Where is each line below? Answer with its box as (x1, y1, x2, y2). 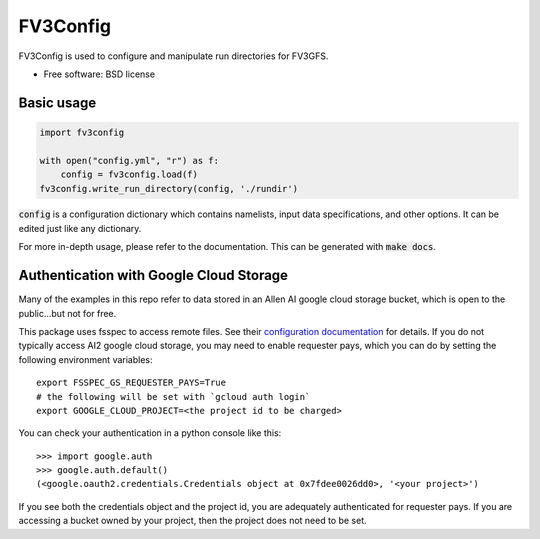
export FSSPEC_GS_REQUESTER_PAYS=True (36, 377, 227, 389)
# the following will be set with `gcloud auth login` (36, 391, 311, 402)
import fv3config (39, 126, 125, 138)
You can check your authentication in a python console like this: (18, 427, 282, 439)
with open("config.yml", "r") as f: (39, 155, 220, 166)
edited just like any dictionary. (18, 222, 142, 234)
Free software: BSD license (43, 68, 155, 80)
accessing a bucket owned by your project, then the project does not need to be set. (18, 515, 367, 527)
